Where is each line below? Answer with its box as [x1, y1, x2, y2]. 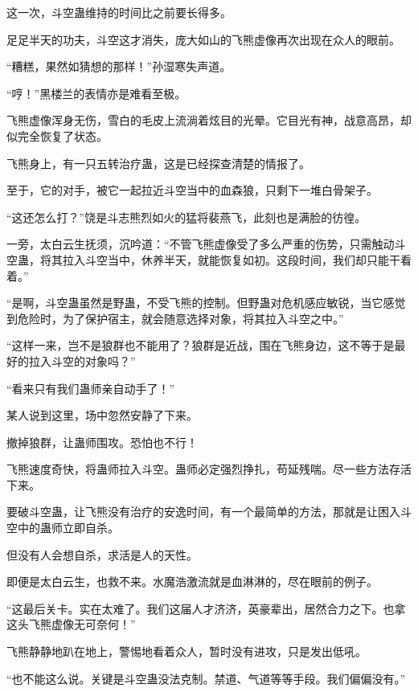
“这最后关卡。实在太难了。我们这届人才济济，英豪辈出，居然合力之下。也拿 [6, 600, 406, 616]
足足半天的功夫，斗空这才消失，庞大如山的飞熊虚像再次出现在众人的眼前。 [6, 31, 400, 47]
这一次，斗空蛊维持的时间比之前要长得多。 [6, 4, 232, 20]
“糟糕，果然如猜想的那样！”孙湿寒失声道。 [6, 58, 232, 75]
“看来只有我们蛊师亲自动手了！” [6, 379, 175, 396]
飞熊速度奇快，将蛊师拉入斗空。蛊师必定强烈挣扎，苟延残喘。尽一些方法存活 [6, 461, 412, 477]
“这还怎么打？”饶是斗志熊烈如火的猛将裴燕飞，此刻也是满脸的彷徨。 [6, 208, 367, 225]
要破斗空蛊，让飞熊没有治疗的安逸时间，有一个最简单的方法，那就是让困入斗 [6, 503, 412, 520]
